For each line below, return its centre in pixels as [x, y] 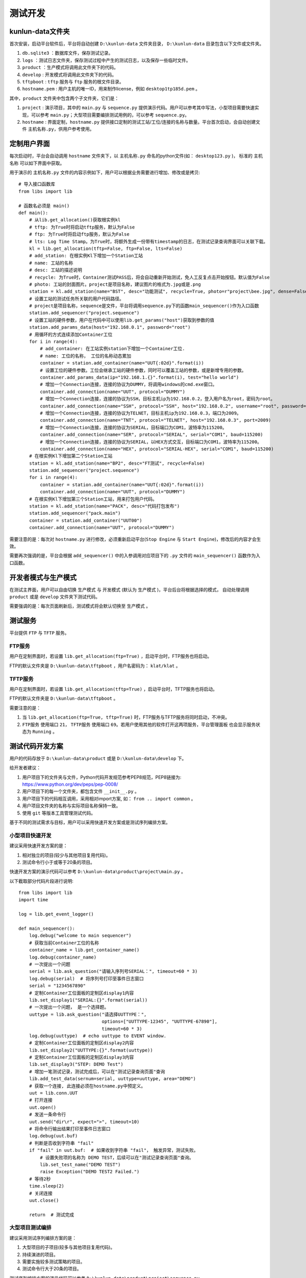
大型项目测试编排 [30, 1228]
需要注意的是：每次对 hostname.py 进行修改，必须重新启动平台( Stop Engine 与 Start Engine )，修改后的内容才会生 [135, 539]
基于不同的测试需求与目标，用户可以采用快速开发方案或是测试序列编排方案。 [90, 822]
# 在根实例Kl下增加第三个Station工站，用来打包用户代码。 [93, 499]
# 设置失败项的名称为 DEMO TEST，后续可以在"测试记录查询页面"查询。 [117, 1157]
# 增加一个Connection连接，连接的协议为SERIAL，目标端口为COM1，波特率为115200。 [133, 427]
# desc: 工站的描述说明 [56, 270]
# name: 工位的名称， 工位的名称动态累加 [86, 356]
